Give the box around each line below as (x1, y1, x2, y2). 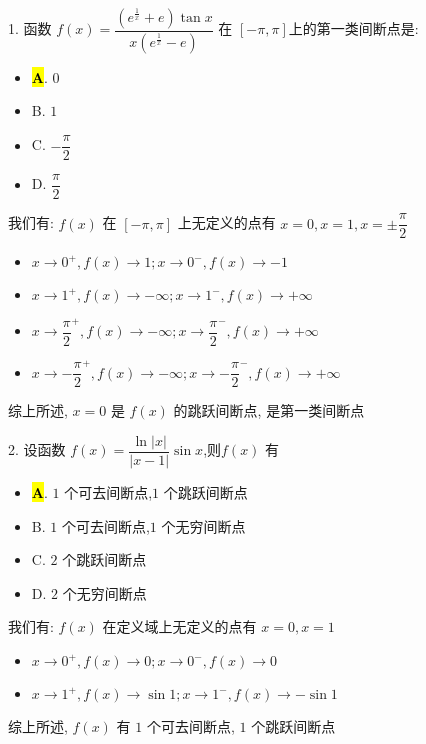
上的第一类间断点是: (288, 18, 419, 39)
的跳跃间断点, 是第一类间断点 (173, 400, 365, 421)
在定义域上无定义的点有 (102, 616, 257, 637)
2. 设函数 (8, 439, 66, 460)
